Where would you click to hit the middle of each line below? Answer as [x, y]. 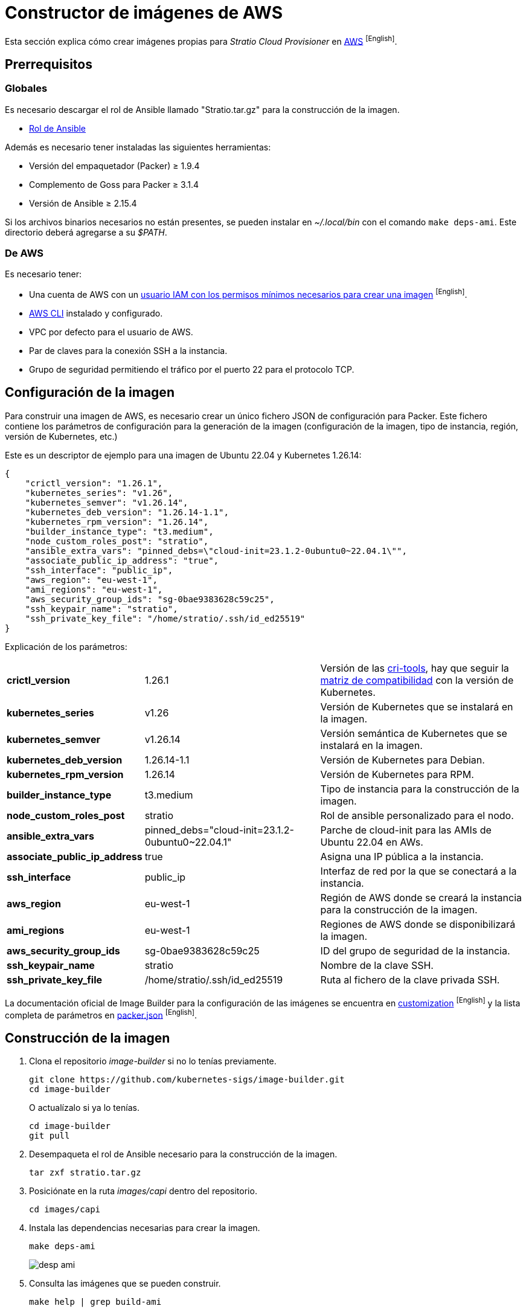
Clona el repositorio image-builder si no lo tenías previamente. [153, 1061]
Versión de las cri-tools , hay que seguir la [415, 668]
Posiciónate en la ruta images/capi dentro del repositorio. [143, 1191]
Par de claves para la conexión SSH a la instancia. [128, 351]
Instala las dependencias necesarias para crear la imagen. [145, 1228]
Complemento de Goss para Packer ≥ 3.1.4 [114, 184]
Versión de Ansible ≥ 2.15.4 [83, 203]
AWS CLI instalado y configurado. [96, 314]
